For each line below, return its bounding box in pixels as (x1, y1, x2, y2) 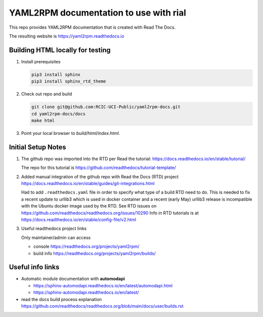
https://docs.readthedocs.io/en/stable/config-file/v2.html (21, 217, 136, 223)
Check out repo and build (21, 91, 73, 97)
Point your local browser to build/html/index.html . (21, 130, 120, 136)
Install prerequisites (21, 58, 61, 64)
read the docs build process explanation (21, 296, 102, 302)
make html (31, 117, 55, 123)
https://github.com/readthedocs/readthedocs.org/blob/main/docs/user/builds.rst (21, 303, 184, 309)
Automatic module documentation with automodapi (21, 276, 125, 282)
